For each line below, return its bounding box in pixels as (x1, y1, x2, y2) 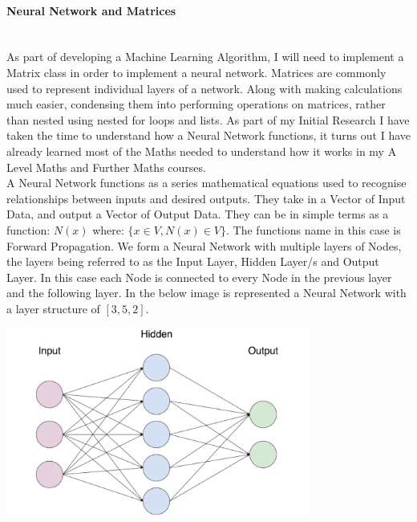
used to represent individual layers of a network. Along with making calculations (6, 80, 403, 96)
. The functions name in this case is (226, 221, 401, 238)
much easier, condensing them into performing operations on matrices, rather (6, 96, 386, 112)
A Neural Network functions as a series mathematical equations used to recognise (6, 174, 407, 191)
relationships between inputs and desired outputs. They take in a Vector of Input (6, 190, 406, 206)
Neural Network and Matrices (6, 2, 176, 18)
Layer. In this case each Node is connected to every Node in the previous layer (6, 268, 392, 285)
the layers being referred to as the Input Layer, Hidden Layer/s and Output (6, 253, 379, 270)
